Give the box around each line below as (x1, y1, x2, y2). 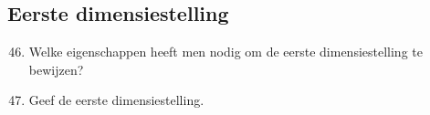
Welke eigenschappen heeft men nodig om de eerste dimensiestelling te (28, 42, 423, 61)
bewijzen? (28, 59, 84, 78)
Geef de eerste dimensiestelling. (28, 90, 205, 110)
